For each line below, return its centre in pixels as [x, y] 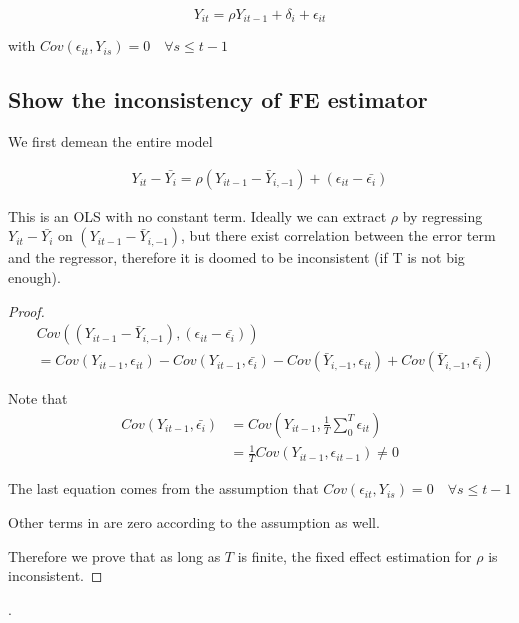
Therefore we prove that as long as [114, 555]
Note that [38, 398]
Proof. [26, 310]
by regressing [442, 215]
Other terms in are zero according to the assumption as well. [194, 521]
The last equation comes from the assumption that [163, 488]
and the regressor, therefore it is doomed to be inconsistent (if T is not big [236, 257]
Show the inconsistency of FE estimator [218, 99]
